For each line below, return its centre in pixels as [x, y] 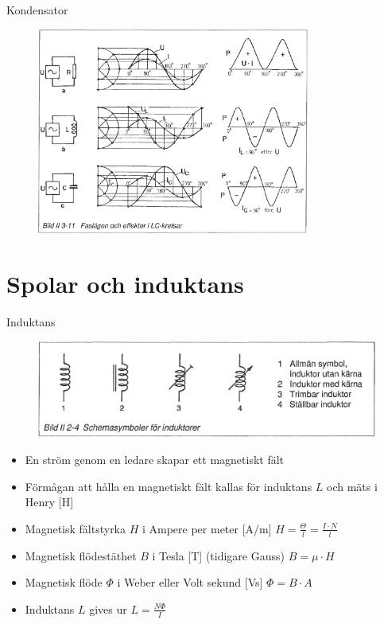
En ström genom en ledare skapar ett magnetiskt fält [155, 460]
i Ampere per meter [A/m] [207, 528]
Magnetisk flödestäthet [81, 555]
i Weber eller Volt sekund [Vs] [190, 582]
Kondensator [37, 10]
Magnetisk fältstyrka [76, 528]
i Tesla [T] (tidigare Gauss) [218, 555]
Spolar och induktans [125, 283]
